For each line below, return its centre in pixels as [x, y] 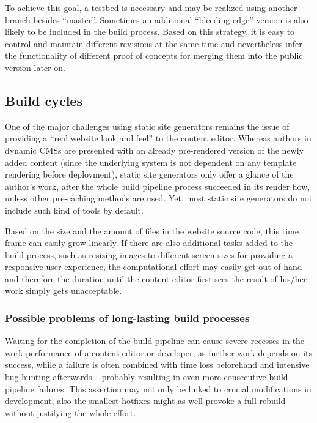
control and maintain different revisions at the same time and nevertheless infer [154, 43]
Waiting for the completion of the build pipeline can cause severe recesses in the [155, 341]
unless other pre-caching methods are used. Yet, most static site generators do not [159, 198]
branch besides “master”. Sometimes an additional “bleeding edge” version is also [157, 19]
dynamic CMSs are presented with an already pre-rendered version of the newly [154, 150]
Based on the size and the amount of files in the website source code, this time [152, 230]
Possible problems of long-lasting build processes [127, 318]
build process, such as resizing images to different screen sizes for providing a [149, 254]
